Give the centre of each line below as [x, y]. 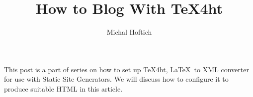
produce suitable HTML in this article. [63, 88]
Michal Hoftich [129, 32]
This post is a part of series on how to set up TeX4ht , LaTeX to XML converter [126, 69]
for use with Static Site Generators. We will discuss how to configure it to [116, 79]
